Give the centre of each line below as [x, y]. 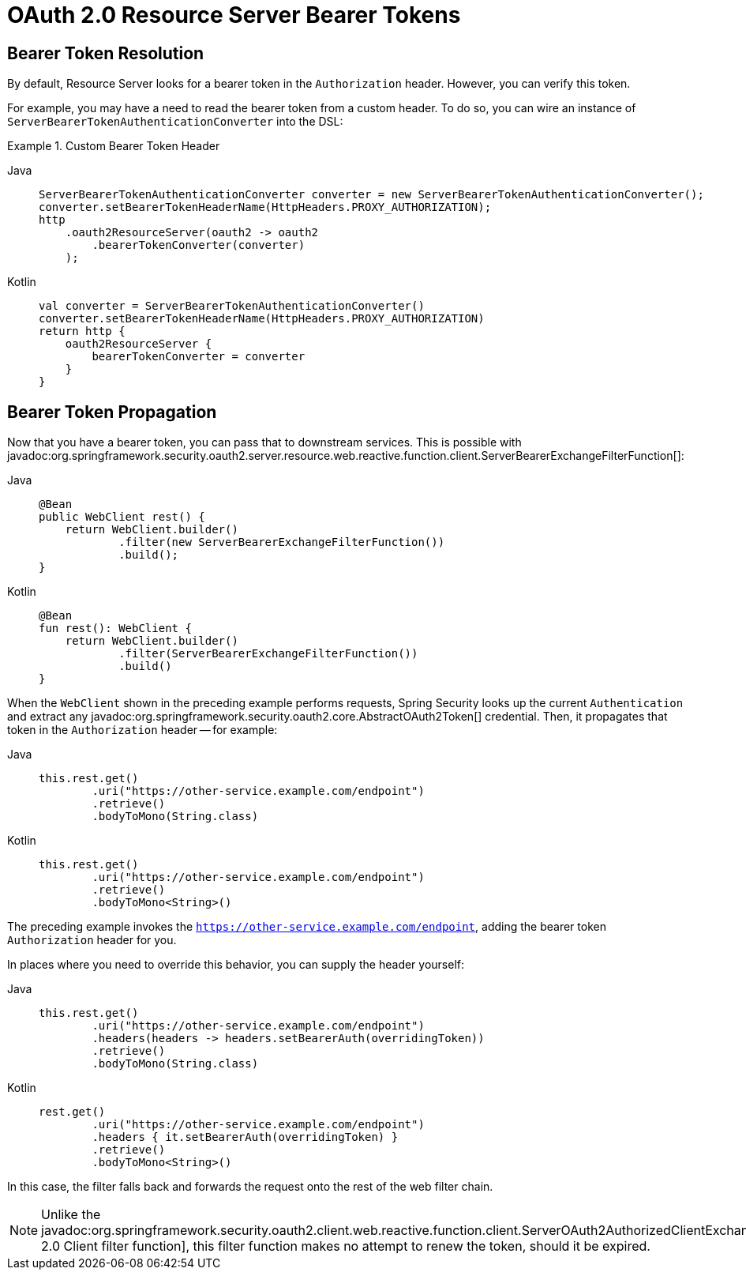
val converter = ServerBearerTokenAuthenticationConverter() [232, 306]
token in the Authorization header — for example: [142, 730]
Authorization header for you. [92, 940]
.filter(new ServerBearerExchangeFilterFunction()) [282, 542]
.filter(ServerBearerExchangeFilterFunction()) [268, 654]
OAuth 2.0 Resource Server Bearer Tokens [234, 15]
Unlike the [71, 1215]
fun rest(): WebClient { [115, 629]
